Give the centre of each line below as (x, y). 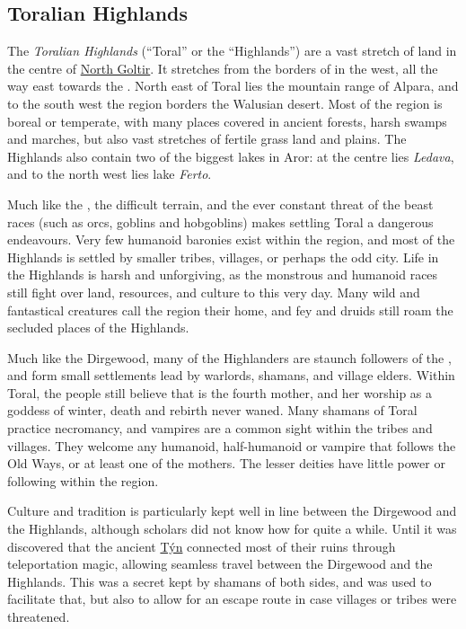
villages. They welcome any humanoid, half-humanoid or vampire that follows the (232, 445)
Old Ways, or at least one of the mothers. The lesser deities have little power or (226, 463)
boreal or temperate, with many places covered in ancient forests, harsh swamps (227, 121)
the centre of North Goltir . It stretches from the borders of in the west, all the (223, 68)
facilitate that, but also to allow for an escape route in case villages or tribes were (232, 599)
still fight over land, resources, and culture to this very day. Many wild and (214, 292)
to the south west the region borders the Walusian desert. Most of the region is (225, 103)
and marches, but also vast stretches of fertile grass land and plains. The (207, 139)
